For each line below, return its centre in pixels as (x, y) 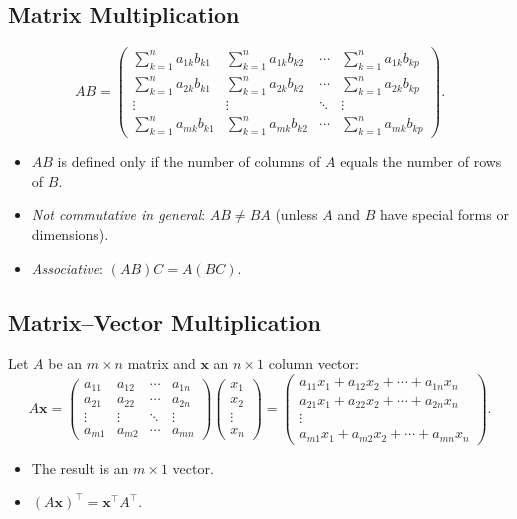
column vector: (313, 363)
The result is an (80, 467)
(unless (296, 214)
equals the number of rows (421, 161)
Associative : (67, 267)
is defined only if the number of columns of (189, 161)
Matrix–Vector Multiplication (165, 321)
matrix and (161, 363)
